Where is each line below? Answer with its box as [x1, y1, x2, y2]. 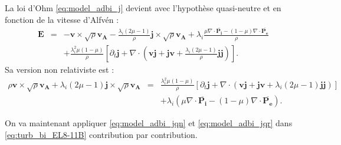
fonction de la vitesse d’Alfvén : [5, 13, 119, 25]
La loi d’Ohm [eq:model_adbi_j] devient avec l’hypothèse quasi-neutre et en [5, 2, 281, 14]
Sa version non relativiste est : [5, 63, 114, 76]
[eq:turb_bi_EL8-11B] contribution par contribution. [5, 129, 198, 141]
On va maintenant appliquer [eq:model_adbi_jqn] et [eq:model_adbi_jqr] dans [5, 117, 293, 129]
